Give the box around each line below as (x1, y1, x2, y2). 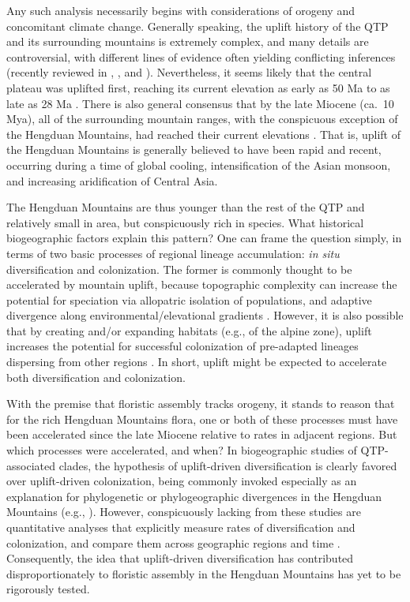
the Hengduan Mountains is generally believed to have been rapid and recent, (6, 141, 382, 158)
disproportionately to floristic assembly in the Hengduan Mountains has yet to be (6, 565, 401, 581)
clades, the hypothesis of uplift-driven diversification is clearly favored (58, 457, 397, 473)
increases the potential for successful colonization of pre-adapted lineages (6, 338, 359, 354)
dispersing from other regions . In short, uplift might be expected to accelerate (6, 353, 387, 370)
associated (6, 457, 55, 473)
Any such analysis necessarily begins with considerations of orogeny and (6, 2, 355, 18)
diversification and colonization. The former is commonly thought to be (6, 260, 352, 277)
